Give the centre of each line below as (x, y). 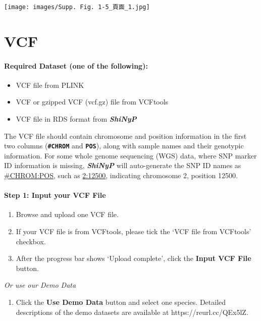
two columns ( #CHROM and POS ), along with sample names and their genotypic (124, 146)
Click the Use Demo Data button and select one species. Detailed (121, 302)
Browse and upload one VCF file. (67, 214)
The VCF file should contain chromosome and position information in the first (125, 136)
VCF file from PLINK (50, 85)
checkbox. (31, 241)
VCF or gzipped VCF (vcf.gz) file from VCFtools (92, 102)
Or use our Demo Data (40, 285)
